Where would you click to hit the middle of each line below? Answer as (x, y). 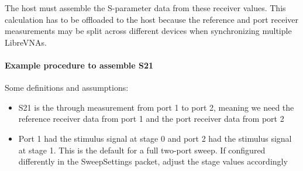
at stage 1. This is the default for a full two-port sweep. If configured (142, 150)
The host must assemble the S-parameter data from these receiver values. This (145, 8)
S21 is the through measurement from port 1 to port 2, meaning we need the (156, 107)
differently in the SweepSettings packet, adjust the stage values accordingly (153, 161)
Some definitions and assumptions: (67, 88)
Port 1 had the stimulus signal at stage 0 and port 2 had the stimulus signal (155, 138)
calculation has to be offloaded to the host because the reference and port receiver (152, 19)
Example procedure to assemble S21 (79, 65)
